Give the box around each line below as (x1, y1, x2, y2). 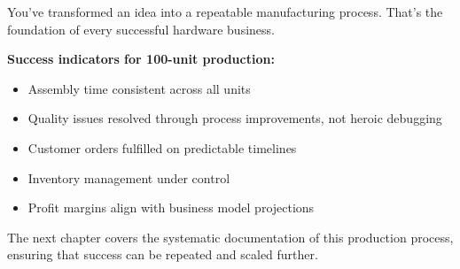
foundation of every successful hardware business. (7, 19, 275, 38)
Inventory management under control (27, 168, 230, 187)
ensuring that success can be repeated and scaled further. (7, 245, 318, 264)
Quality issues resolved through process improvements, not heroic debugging (27, 109, 442, 127)
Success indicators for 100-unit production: (7, 50, 275, 68)
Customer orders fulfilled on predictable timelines (27, 138, 297, 157)
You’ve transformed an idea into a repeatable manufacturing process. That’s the (7, 3, 443, 20)
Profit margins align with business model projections (27, 198, 315, 217)
